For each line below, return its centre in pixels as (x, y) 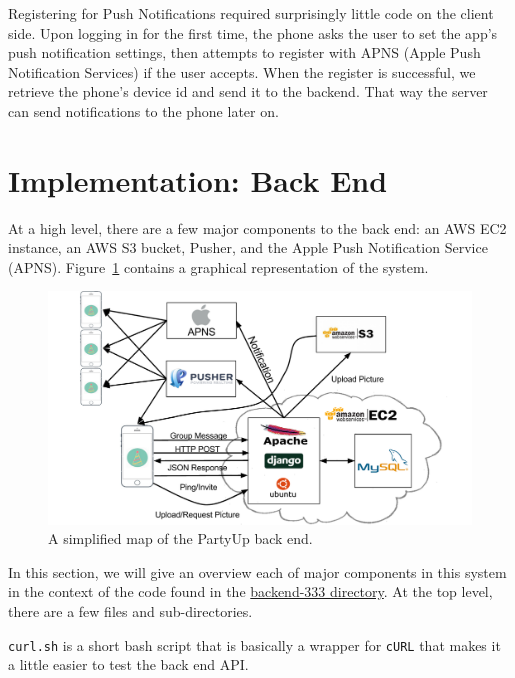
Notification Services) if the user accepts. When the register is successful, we (242, 71)
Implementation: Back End (198, 179)
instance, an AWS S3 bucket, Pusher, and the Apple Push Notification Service (248, 247)
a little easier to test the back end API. (128, 664)
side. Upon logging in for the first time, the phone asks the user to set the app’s (253, 32)
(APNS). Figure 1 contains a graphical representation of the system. (218, 266)
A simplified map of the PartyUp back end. (180, 538)
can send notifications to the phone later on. (143, 110)
